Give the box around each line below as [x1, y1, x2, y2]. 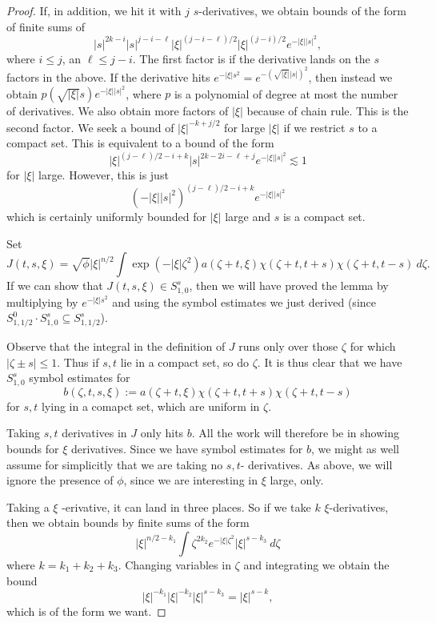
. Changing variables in [118, 556, 231, 573]
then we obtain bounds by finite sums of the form [6, 514, 250, 531]
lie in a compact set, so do [120, 353, 250, 370]
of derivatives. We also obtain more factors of [6, 102, 229, 119]
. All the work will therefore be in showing [191, 424, 399, 441]
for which [350, 338, 396, 355]
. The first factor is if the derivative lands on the [132, 50, 370, 66]
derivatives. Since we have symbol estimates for [70, 440, 303, 456]
